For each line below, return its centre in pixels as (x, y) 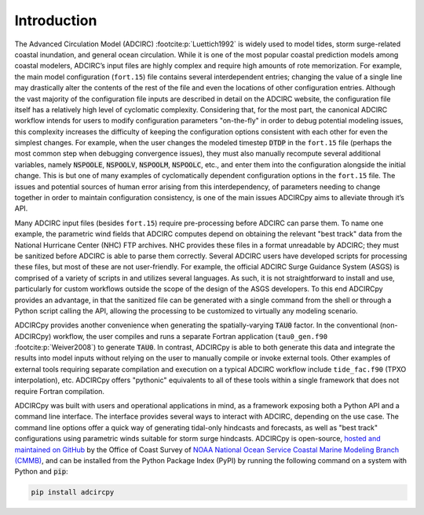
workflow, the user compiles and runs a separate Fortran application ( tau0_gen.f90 (190, 336)
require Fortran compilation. (60, 391)
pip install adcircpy (73, 492)
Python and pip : (41, 472)
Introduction (56, 20)
